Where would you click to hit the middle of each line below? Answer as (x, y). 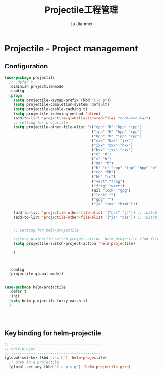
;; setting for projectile (41, 123)
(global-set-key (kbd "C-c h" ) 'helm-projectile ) (56, 357)
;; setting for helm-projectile (46, 230)
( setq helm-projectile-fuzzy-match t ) (48, 301)
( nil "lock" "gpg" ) (111, 190)
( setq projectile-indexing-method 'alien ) (57, 114)
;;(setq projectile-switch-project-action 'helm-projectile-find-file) (87, 239)
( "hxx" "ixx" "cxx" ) (112, 150)
